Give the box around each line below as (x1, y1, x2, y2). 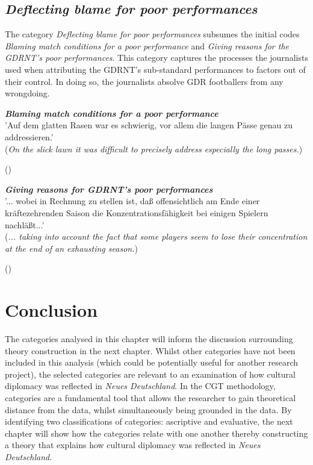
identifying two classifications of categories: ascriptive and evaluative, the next (5, 415, 293, 428)
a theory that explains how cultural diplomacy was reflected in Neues (5, 438, 261, 451)
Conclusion (5, 298, 98, 322)
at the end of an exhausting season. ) (5, 242, 138, 254)
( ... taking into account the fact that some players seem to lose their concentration (5, 230, 308, 243)
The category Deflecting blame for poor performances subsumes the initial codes (5, 28, 300, 40)
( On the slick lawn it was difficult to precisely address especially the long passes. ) (5, 142, 303, 155)
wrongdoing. (5, 87, 50, 99)
